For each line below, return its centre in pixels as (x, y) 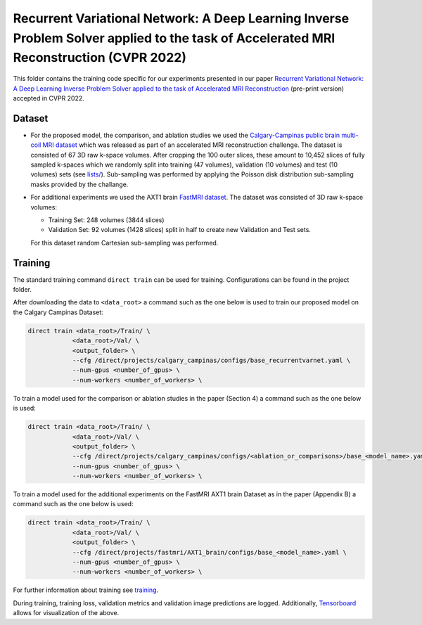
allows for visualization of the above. (66, 613)
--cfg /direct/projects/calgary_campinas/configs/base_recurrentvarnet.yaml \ (211, 360)
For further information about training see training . (86, 590)
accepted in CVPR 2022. (49, 98)
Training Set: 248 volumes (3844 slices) (106, 220)
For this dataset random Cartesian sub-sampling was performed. (124, 243)
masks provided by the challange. (79, 184)
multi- (350, 135)
